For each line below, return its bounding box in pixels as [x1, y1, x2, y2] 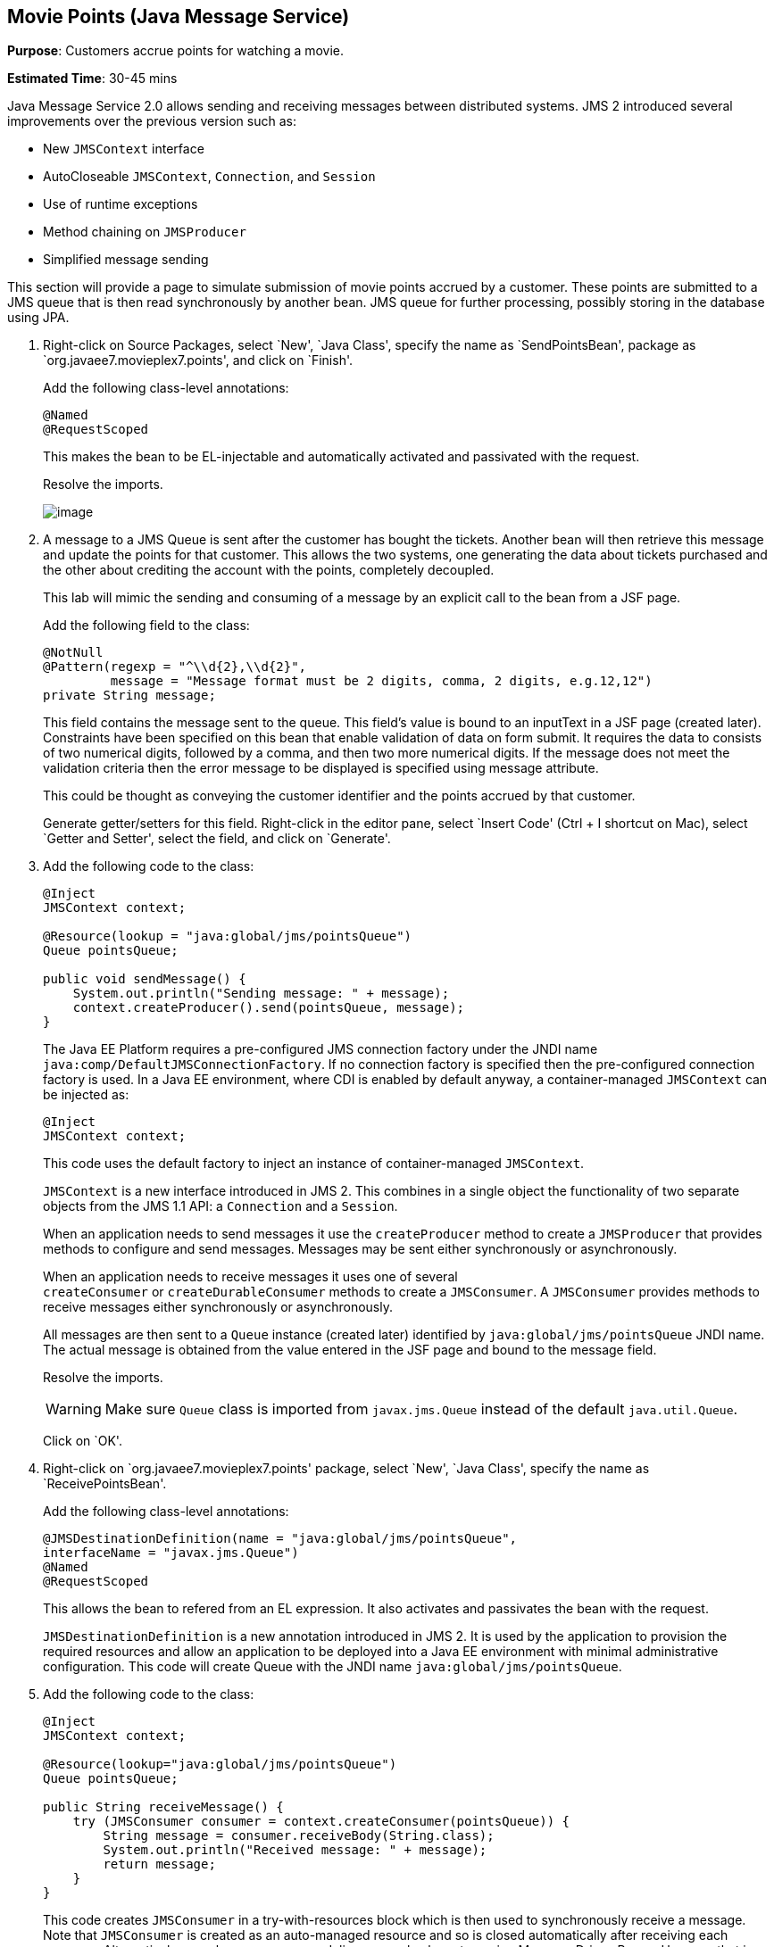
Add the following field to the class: [43, 617, 250, 634]
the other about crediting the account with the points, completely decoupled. [43, 562, 495, 578]
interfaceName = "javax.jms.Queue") [43, 1545, 299, 1561]
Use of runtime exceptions [43, 196, 198, 212]
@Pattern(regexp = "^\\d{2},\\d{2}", [43, 659, 307, 675]
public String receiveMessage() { [43, 1800, 284, 1815]
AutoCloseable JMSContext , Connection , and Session [43, 169, 376, 185]
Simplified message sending [43, 252, 209, 268]
